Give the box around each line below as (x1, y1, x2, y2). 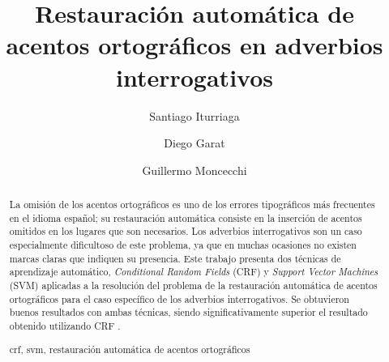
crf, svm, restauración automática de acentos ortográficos (9, 342, 250, 356)
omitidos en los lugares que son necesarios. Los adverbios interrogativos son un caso (9, 224, 362, 238)
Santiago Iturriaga (149, 107, 240, 124)
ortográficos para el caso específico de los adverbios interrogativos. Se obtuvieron (9, 292, 349, 305)
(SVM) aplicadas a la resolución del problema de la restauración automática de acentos (9, 279, 378, 292)
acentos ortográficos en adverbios (6, 28, 383, 62)
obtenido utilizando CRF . (9, 318, 121, 332)
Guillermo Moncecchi (142, 161, 247, 178)
